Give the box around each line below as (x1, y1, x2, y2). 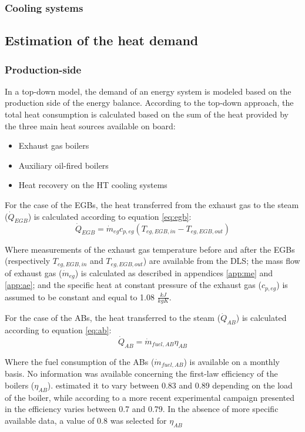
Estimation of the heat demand (5, 31, 199, 49)
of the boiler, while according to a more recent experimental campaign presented (5, 391, 295, 403)
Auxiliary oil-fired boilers (18, 159, 109, 171)
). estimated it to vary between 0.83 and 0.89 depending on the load (47, 379, 293, 391)
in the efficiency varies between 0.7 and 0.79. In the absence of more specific (5, 403, 279, 415)
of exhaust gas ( (5, 266, 62, 279)
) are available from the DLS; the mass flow (143, 254, 300, 267)
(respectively (5, 254, 51, 267)
